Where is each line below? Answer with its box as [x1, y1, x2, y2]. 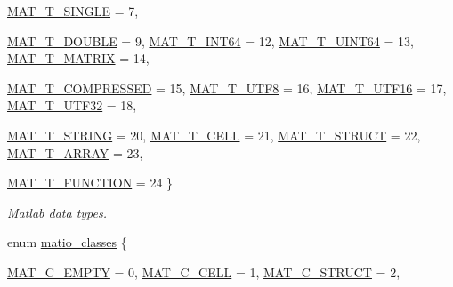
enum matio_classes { [7, 233, 127, 251]
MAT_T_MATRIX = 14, [7, 49, 150, 68]
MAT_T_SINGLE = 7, [7, 2, 139, 20]
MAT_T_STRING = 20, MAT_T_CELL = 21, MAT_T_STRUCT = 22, [7, 125, 421, 144]
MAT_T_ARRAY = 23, [7, 143, 143, 162]
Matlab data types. [7, 203, 108, 221]
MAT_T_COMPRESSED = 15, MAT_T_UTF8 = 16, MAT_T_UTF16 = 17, [7, 78, 447, 97]
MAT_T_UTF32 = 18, [7, 96, 137, 115]
